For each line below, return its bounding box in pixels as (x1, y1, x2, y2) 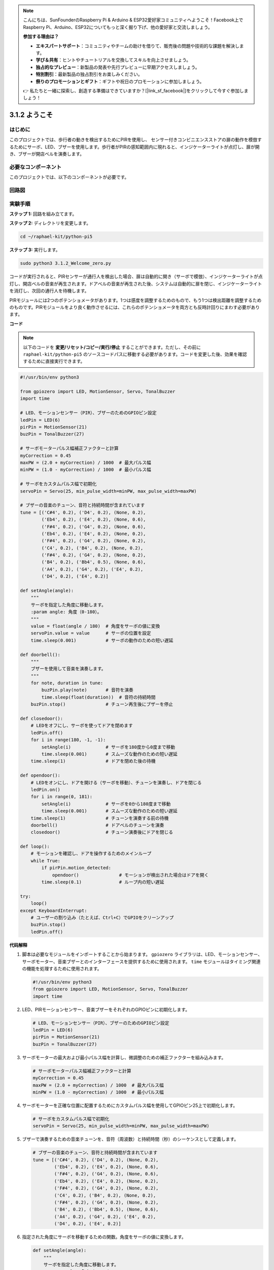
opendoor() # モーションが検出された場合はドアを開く (52, 872, 209, 878)
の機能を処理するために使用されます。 (22, 965, 102, 971)
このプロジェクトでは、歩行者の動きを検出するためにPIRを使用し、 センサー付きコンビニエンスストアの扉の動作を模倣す (9, 137, 262, 143)
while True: (30, 858, 61, 864)
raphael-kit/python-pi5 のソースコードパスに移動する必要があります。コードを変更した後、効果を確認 (23, 351, 247, 357)
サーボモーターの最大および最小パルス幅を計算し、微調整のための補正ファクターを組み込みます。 (22, 1054, 226, 1060)
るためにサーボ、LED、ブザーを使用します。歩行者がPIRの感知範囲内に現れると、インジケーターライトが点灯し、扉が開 (9, 144, 260, 150)
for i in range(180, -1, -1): (30, 737, 106, 743)
